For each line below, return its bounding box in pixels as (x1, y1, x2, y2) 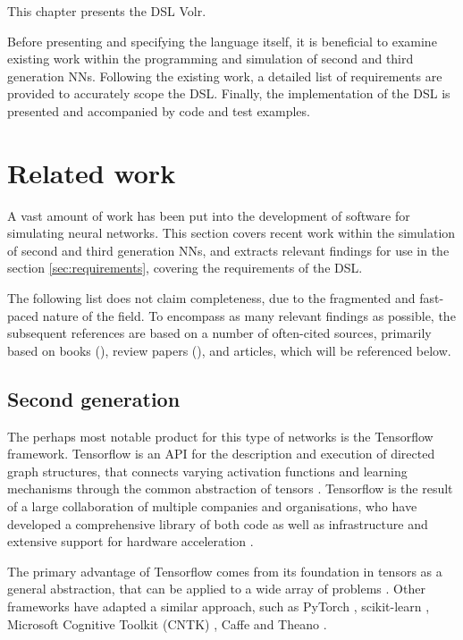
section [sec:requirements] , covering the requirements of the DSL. (7, 258, 363, 277)
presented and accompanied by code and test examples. (7, 101, 310, 120)
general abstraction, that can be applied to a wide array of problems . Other (7, 579, 425, 598)
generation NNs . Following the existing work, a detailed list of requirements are (7, 66, 442, 85)
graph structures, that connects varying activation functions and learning (7, 461, 408, 480)
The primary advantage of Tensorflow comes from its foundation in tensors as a (7, 561, 442, 580)
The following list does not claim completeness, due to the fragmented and (7, 289, 416, 307)
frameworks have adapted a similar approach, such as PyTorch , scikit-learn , (7, 596, 430, 615)
